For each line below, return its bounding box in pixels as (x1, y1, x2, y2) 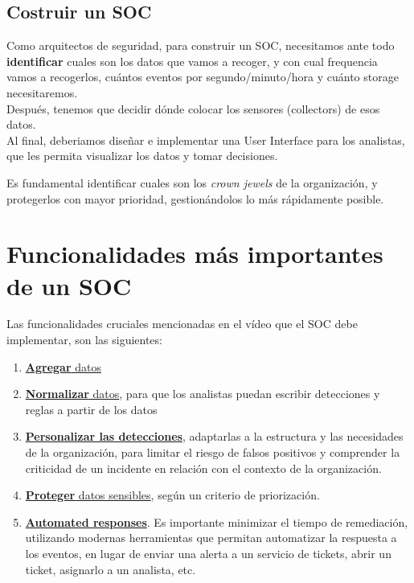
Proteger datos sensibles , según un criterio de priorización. (25, 487, 320, 503)
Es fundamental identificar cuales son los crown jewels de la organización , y (6, 174, 378, 191)
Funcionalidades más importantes (6, 237, 383, 270)
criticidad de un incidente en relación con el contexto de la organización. (25, 459, 382, 476)
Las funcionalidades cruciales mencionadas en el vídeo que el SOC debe (6, 315, 358, 332)
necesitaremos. (6, 84, 78, 101)
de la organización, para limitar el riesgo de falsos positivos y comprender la (25, 444, 400, 461)
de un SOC (6, 269, 132, 302)
